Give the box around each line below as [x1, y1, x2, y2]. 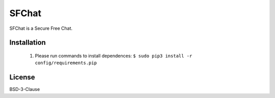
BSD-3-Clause [9, 86, 40, 92]
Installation [9, 38, 46, 47]
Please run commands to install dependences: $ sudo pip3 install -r [35, 53, 193, 59]
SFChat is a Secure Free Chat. [9, 25, 73, 31]
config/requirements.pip [35, 60, 97, 66]
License [9, 73, 35, 82]
